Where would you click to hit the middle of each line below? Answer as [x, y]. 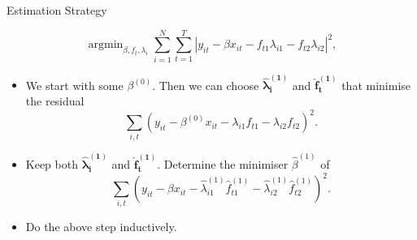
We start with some [74, 85]
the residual [55, 100]
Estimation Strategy [57, 10]
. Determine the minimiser [223, 164]
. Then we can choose [206, 85]
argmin [106, 45]
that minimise [376, 85]
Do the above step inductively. [101, 227]
